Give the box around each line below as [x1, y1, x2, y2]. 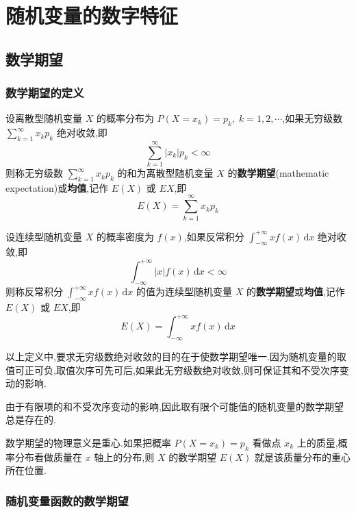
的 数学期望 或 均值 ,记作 [246, 284, 345, 299]
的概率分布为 [96, 111, 154, 125]
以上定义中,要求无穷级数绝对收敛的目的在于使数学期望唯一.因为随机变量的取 [5, 349, 346, 363]
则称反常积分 [5, 284, 63, 299]
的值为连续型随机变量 [136, 284, 233, 299]
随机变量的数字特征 [5, 1, 179, 29]
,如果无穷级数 [282, 111, 343, 125]
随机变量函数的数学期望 [5, 492, 129, 509]
